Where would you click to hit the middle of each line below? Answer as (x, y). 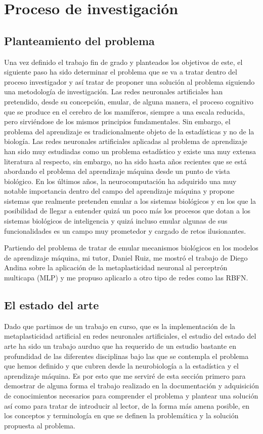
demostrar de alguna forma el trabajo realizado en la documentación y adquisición (131, 386)
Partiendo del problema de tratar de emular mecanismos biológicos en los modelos (131, 248)
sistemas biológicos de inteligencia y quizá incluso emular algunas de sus (116, 221)
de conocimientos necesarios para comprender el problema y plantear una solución (131, 395)
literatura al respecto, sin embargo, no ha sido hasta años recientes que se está (125, 161)
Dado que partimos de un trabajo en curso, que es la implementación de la (120, 326)
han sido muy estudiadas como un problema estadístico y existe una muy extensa (130, 151)
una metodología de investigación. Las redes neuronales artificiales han (114, 92)
